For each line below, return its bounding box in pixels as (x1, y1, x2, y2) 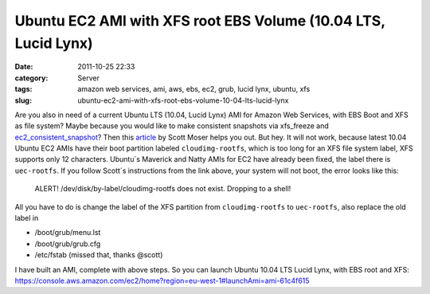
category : (14, 73, 49, 83)
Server (77, 73, 100, 83)
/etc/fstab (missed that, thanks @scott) (34, 250, 163, 260)
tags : (14, 84, 33, 94)
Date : (14, 62, 33, 72)
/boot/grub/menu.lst (34, 228, 101, 237)
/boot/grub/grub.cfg (34, 239, 101, 249)
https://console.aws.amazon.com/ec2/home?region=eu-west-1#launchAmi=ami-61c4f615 (14, 276, 310, 285)
